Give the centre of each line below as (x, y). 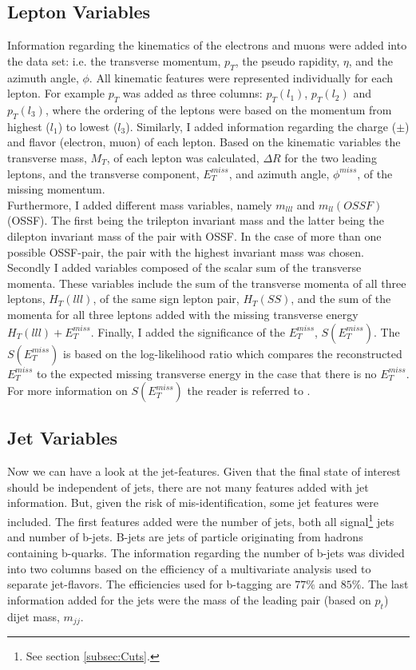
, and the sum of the (341, 299)
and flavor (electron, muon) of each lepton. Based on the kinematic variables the (204, 142)
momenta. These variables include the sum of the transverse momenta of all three (207, 283)
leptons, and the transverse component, (103, 173)
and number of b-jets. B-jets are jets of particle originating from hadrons (185, 537)
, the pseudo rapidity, (287, 60)
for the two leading (331, 157)
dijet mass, (34, 616)
